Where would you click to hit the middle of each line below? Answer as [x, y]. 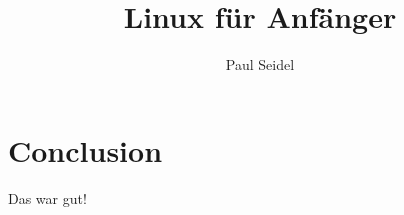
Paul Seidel [260, 64]
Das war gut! [47, 197]
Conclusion [85, 149]
